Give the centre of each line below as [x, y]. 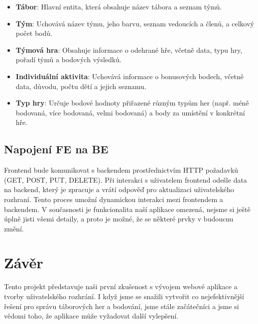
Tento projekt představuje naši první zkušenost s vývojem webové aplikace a [121, 286]
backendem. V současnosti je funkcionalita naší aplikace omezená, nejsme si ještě [127, 209]
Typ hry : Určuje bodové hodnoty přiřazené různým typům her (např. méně [132, 103]
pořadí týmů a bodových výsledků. [68, 59]
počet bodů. [34, 33]
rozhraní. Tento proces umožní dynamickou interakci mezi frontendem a [114, 199]
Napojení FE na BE [56, 149]
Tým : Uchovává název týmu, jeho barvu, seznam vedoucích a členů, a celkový [135, 23]
